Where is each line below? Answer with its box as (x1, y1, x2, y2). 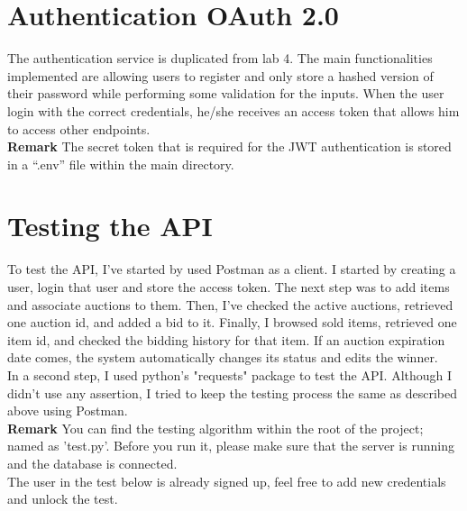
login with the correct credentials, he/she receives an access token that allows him (7, 101, 460, 120)
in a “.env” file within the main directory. (7, 154, 234, 173)
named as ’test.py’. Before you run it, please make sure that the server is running (7, 436, 454, 455)
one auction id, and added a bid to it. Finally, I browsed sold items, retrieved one (7, 313, 457, 332)
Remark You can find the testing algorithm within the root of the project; (7, 418, 424, 437)
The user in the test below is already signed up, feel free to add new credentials (7, 471, 446, 490)
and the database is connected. (7, 453, 178, 472)
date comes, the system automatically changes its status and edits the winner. (7, 348, 438, 367)
